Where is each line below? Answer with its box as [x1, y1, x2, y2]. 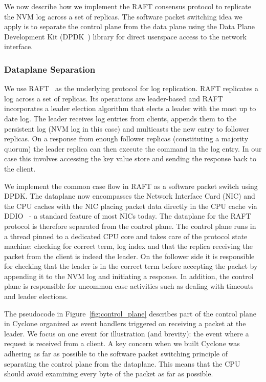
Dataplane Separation [4, 62, 96, 75]
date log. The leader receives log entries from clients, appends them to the [4, 113, 236, 123]
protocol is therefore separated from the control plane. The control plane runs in [4, 220, 256, 231]
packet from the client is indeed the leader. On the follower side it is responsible [4, 250, 255, 261]
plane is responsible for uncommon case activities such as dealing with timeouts [4, 281, 254, 291]
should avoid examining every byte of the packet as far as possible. [4, 368, 213, 379]
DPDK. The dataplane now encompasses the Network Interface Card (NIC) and [4, 190, 255, 201]
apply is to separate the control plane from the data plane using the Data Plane [4, 21, 255, 32]
